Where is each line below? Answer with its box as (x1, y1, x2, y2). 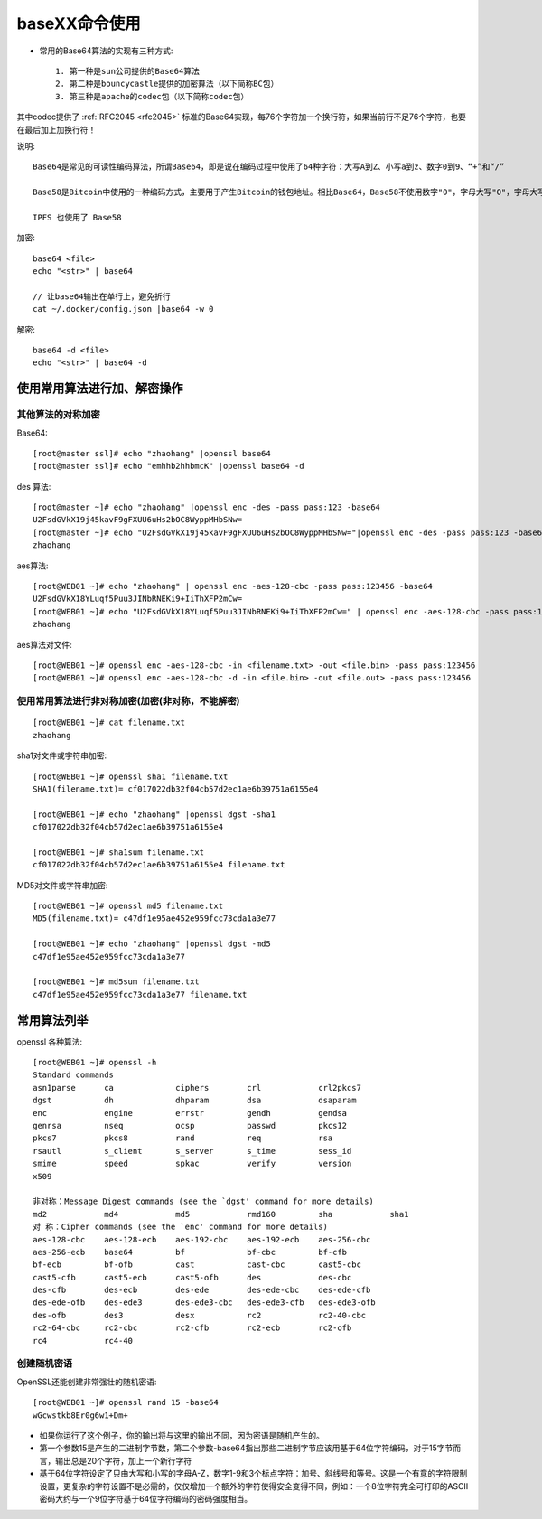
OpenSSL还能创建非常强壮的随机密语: (16, 1376, 157, 1387)
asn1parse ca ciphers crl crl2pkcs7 (33, 1083, 361, 1092)
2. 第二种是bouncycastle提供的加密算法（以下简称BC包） (55, 79, 279, 89)
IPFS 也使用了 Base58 (33, 212, 122, 222)
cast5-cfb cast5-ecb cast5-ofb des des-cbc (33, 1272, 352, 1282)
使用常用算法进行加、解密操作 (16, 380, 183, 397)
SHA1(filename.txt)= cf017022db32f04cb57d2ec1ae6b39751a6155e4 (33, 783, 319, 794)
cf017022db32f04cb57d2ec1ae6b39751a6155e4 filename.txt (33, 859, 285, 870)
